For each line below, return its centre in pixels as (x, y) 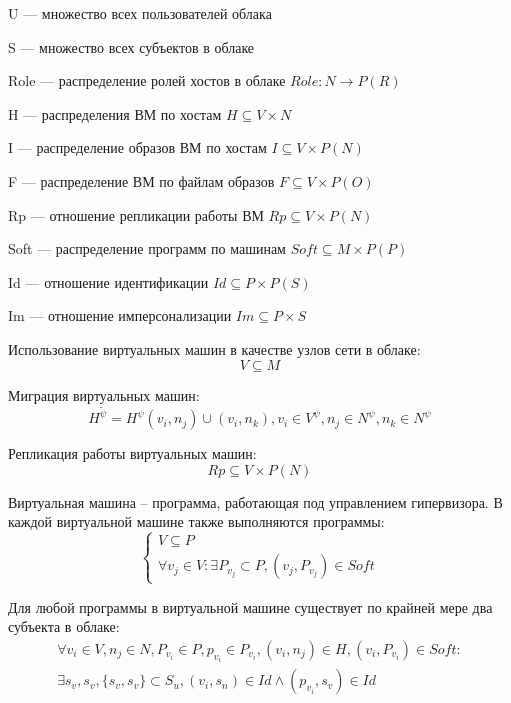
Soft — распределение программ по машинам (147, 248)
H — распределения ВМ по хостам (115, 113)
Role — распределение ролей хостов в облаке (147, 80)
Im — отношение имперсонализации (120, 315)
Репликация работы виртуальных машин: (132, 453)
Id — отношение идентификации (108, 281)
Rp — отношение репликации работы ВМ (136, 214)
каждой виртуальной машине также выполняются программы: (196, 521)
